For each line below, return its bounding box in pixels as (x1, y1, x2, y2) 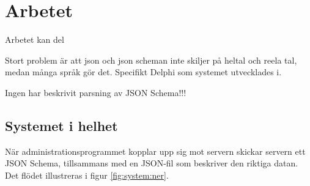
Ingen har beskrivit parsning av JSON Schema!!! (5, 86, 186, 99)
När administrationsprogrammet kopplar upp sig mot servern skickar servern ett (5, 144, 306, 157)
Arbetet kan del (5, 33, 64, 46)
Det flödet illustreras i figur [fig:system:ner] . (5, 168, 169, 181)
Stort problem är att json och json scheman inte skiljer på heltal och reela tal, (5, 53, 297, 66)
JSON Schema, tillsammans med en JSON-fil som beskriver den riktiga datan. (5, 157, 298, 169)
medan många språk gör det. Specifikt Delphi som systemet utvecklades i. (5, 65, 282, 78)
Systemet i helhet (5, 116, 118, 135)
